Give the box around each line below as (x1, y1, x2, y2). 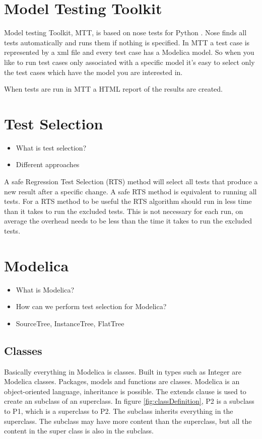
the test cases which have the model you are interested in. (4, 66, 183, 77)
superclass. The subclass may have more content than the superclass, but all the (4, 415, 252, 426)
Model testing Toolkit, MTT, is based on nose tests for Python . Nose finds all (4, 27, 247, 38)
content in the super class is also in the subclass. (4, 425, 154, 436)
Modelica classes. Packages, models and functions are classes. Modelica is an (4, 376, 240, 387)
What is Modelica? (16, 284, 74, 295)
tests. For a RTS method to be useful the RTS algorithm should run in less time (4, 196, 252, 206)
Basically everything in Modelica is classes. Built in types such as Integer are (4, 366, 241, 377)
